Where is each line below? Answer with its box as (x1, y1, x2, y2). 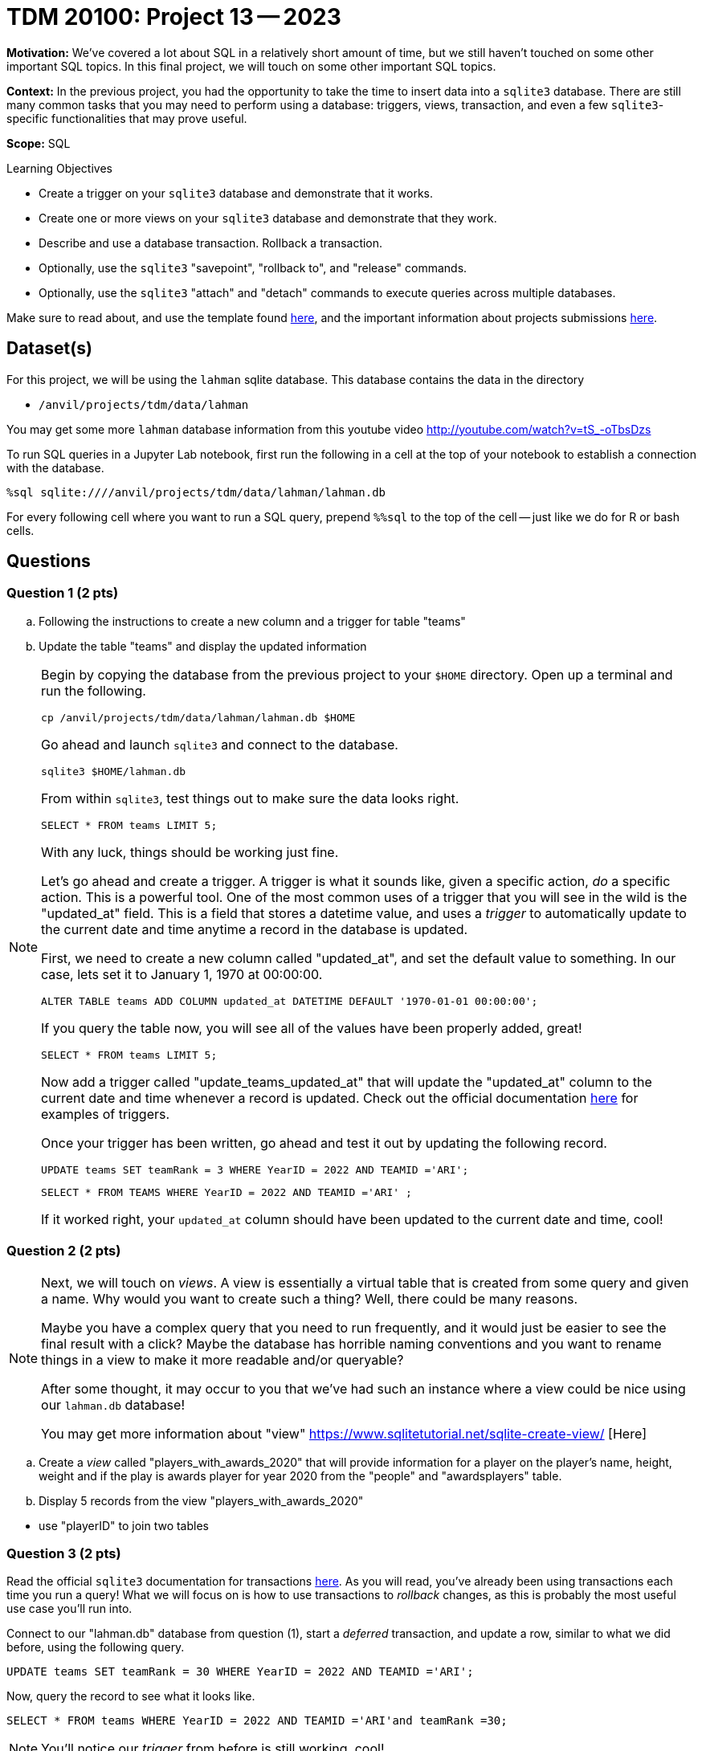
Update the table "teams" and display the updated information (39, 639, 367, 653)
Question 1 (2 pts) (6, 585, 119, 602)
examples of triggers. (41, 1105, 170, 1122)
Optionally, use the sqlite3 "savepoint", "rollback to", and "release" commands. (39, 260, 467, 275)
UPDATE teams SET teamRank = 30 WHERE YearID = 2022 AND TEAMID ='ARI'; (6, 1665, 474, 1679)
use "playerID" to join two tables (39, 1518, 209, 1533)
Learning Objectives (6, 161, 112, 175)
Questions (6, 551, 91, 572)
